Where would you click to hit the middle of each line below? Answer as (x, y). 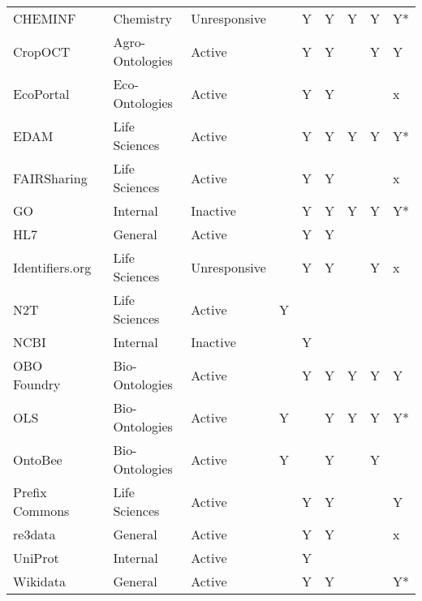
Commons (41, 511)
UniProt (36, 558)
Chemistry (142, 18)
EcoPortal (41, 93)
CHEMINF (45, 18)
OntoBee (38, 459)
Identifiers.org (52, 267)
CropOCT (42, 51)
